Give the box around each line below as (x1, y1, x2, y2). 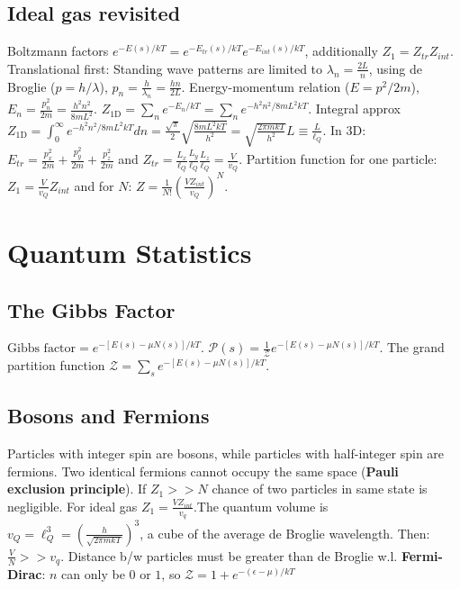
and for (74, 176, 114, 195)
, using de (368, 59, 422, 77)
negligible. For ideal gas (7, 496, 138, 515)
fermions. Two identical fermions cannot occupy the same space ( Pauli (7, 461, 399, 480)
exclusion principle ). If (7, 479, 147, 498)
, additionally (304, 41, 378, 60)
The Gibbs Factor (7, 295, 176, 323)
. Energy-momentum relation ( (181, 77, 350, 95)
